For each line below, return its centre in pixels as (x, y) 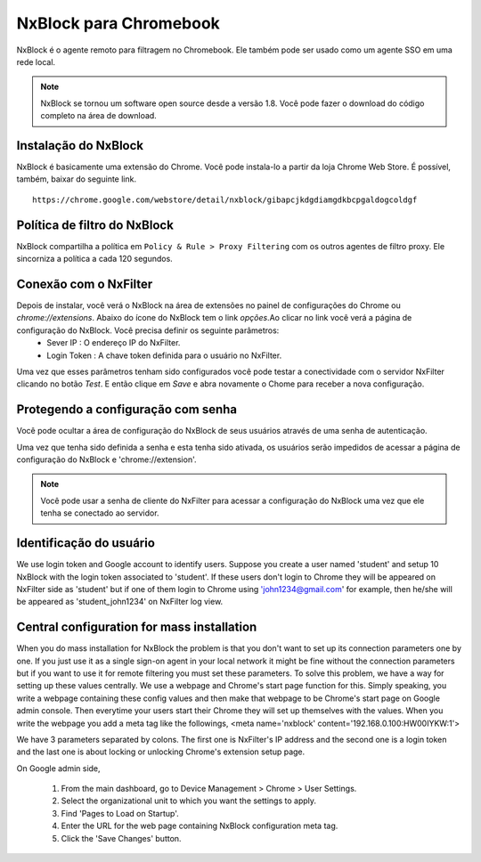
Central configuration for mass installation (137, 627)
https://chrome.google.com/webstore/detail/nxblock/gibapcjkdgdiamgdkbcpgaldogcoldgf (225, 199)
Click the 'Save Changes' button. (121, 838)
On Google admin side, (59, 768)
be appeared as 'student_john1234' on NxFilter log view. (120, 602)
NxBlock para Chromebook (118, 23)
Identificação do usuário (86, 543)
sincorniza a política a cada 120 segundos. (94, 259)
